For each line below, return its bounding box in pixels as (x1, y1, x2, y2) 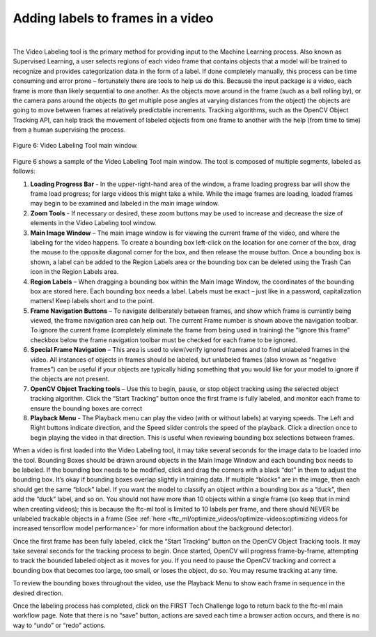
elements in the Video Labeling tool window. (30, 219, 157, 227)
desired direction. (13, 589, 64, 597)
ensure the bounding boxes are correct (30, 404, 143, 413)
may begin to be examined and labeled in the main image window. (30, 199, 219, 208)
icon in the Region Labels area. (30, 268, 119, 276)
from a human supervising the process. (13, 125, 126, 134)
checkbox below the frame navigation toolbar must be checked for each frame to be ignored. (30, 335, 298, 344)
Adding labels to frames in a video (13, 10, 214, 26)
